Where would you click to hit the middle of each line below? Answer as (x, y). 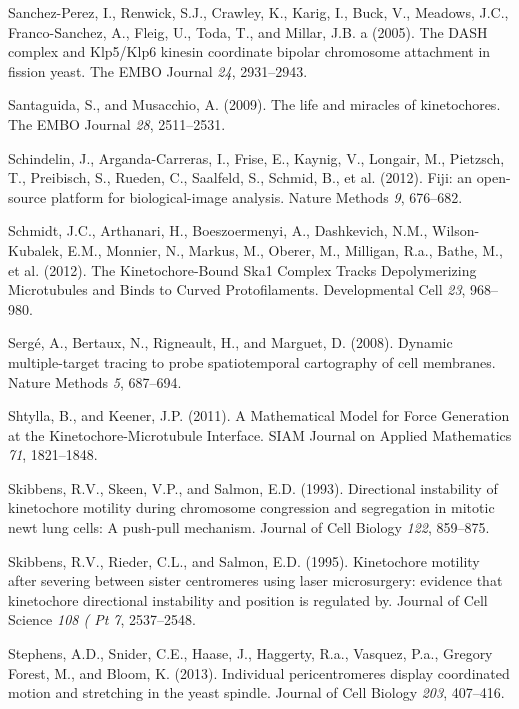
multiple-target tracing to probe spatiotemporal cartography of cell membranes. (252, 361)
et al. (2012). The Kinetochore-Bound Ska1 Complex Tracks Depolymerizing (242, 269)
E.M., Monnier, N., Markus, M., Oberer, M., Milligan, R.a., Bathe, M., (285, 249)
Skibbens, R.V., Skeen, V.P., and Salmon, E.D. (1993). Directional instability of (253, 487)
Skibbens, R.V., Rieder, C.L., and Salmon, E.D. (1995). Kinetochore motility (244, 560)
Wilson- (455, 230)
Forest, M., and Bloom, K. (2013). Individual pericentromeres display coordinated (259, 672)
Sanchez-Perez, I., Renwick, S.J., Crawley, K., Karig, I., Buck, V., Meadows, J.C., (258, 12)
